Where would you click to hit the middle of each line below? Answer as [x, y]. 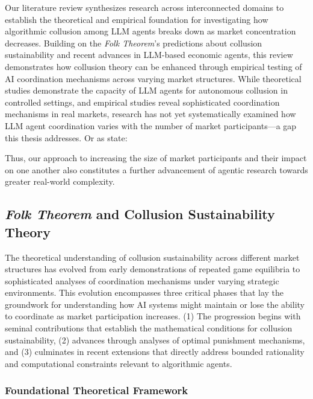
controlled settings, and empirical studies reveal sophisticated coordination [142, 102]
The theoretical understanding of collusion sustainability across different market [152, 257]
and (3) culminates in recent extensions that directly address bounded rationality [155, 352]
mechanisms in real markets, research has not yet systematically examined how [150, 114]
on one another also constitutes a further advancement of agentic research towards [156, 169]
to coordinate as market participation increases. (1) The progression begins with [153, 316]
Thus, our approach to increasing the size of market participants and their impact [156, 158]
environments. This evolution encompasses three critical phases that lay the [144, 292]
